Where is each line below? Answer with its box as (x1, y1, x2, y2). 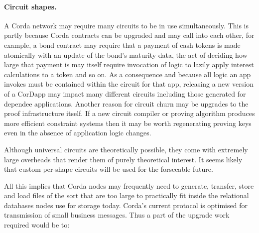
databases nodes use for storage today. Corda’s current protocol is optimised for (4, 200, 248, 210)
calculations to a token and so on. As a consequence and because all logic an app (4, 69, 251, 79)
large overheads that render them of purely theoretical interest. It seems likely (4, 154, 243, 164)
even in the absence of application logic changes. (4, 127, 151, 138)
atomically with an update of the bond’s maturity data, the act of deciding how (4, 49, 248, 60)
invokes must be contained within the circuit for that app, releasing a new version (4, 79, 254, 89)
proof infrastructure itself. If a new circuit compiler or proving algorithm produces (4, 108, 255, 118)
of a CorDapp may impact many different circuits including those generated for (4, 88, 246, 99)
